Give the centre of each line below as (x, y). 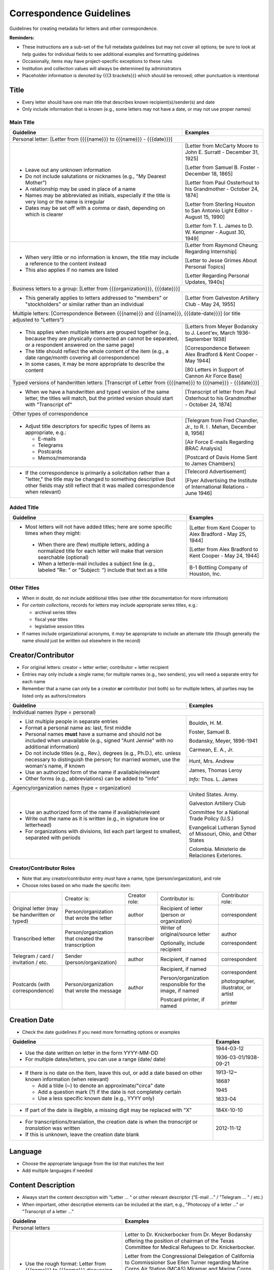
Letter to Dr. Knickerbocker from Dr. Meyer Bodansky (188, 1234)
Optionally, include (182, 943)
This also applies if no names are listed (72, 270)
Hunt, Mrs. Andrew (212, 761)
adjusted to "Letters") (38, 320)
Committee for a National (219, 812)
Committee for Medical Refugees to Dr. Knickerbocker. (190, 1247)
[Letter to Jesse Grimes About (221, 261)
